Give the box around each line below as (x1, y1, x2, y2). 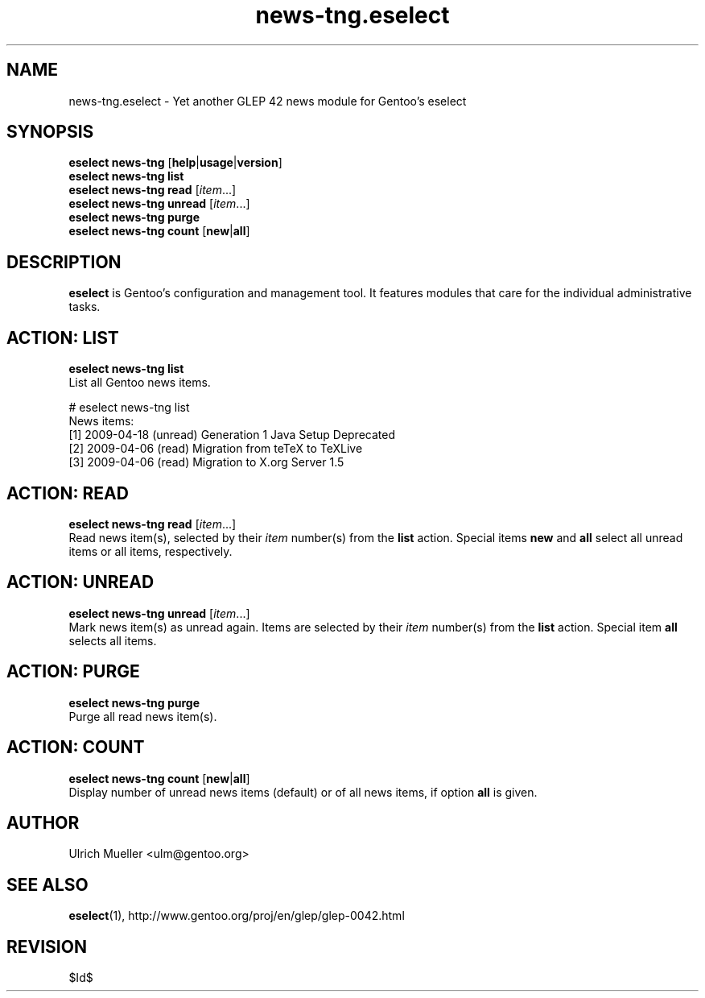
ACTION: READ (6, 482, 129, 503)
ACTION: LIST (6, 327, 119, 348)
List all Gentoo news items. (68, 375, 211, 390)
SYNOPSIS (6, 122, 94, 143)
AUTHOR (6, 812, 80, 833)
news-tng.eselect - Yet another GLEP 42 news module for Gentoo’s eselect (68, 93, 467, 108)
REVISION (6, 936, 87, 957)
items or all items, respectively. (68, 544, 233, 558)
